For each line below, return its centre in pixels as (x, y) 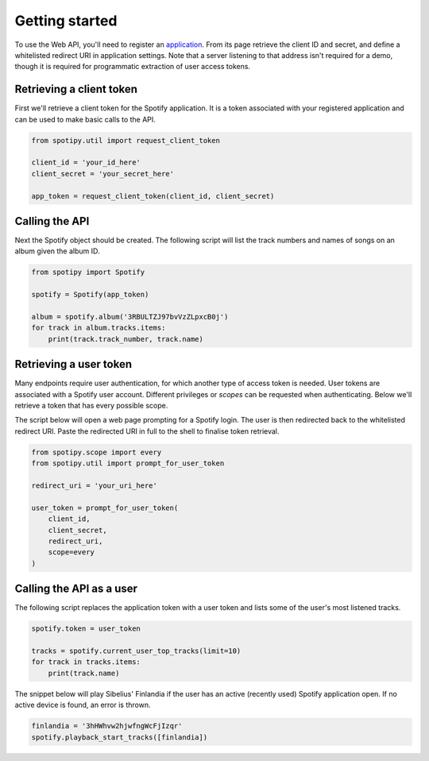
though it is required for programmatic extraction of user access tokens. (132, 67)
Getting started (66, 21)
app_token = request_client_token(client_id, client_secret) (153, 196)
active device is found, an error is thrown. (83, 705)
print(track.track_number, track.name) (126, 339)
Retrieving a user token (73, 364)
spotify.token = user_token (86, 629)
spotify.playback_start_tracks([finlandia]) (120, 737)
